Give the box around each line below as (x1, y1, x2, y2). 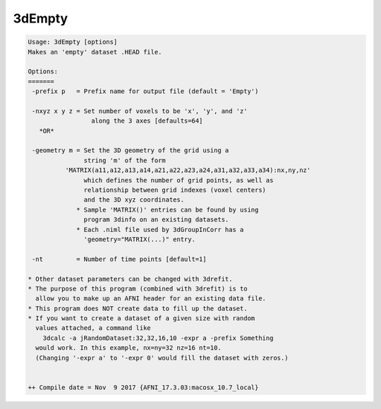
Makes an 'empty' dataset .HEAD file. (28, 48, 162, 56)
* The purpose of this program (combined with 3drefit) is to (28, 284, 248, 293)
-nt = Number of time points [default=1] (32, 255, 207, 263)
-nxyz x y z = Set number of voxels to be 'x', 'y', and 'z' (32, 106, 248, 115)
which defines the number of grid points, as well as (83, 176, 274, 184)
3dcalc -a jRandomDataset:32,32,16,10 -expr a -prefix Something (42, 334, 274, 342)
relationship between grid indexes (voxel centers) (83, 186, 267, 194)
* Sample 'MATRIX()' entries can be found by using (76, 205, 259, 214)
